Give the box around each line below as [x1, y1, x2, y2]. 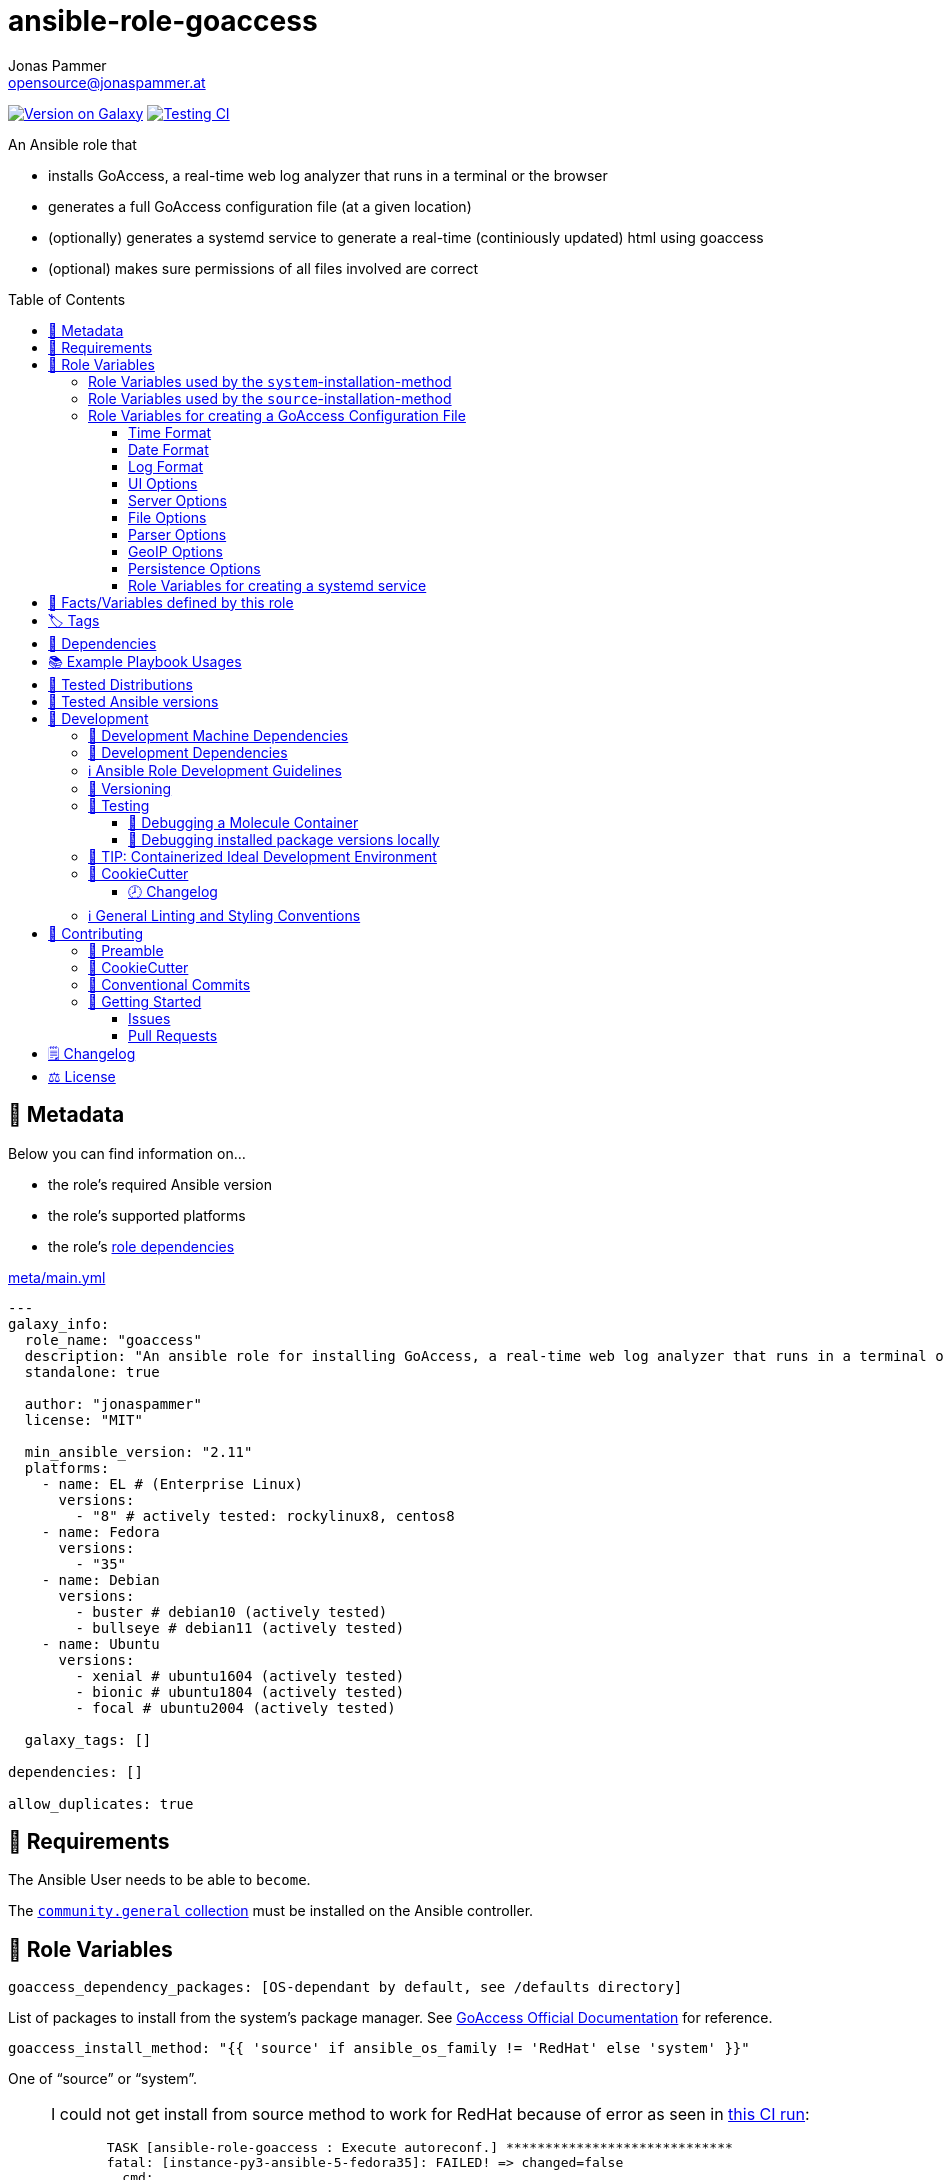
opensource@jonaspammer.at [8, 73, 206, 91]
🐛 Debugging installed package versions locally [128, 830, 440, 848]
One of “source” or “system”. [8, 2070, 198, 2088]
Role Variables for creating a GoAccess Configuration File [88, 406, 466, 424]
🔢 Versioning [88, 779, 172, 797]
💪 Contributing [48, 924, 144, 942]
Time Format [128, 423, 212, 441]
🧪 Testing [88, 796, 150, 814]
